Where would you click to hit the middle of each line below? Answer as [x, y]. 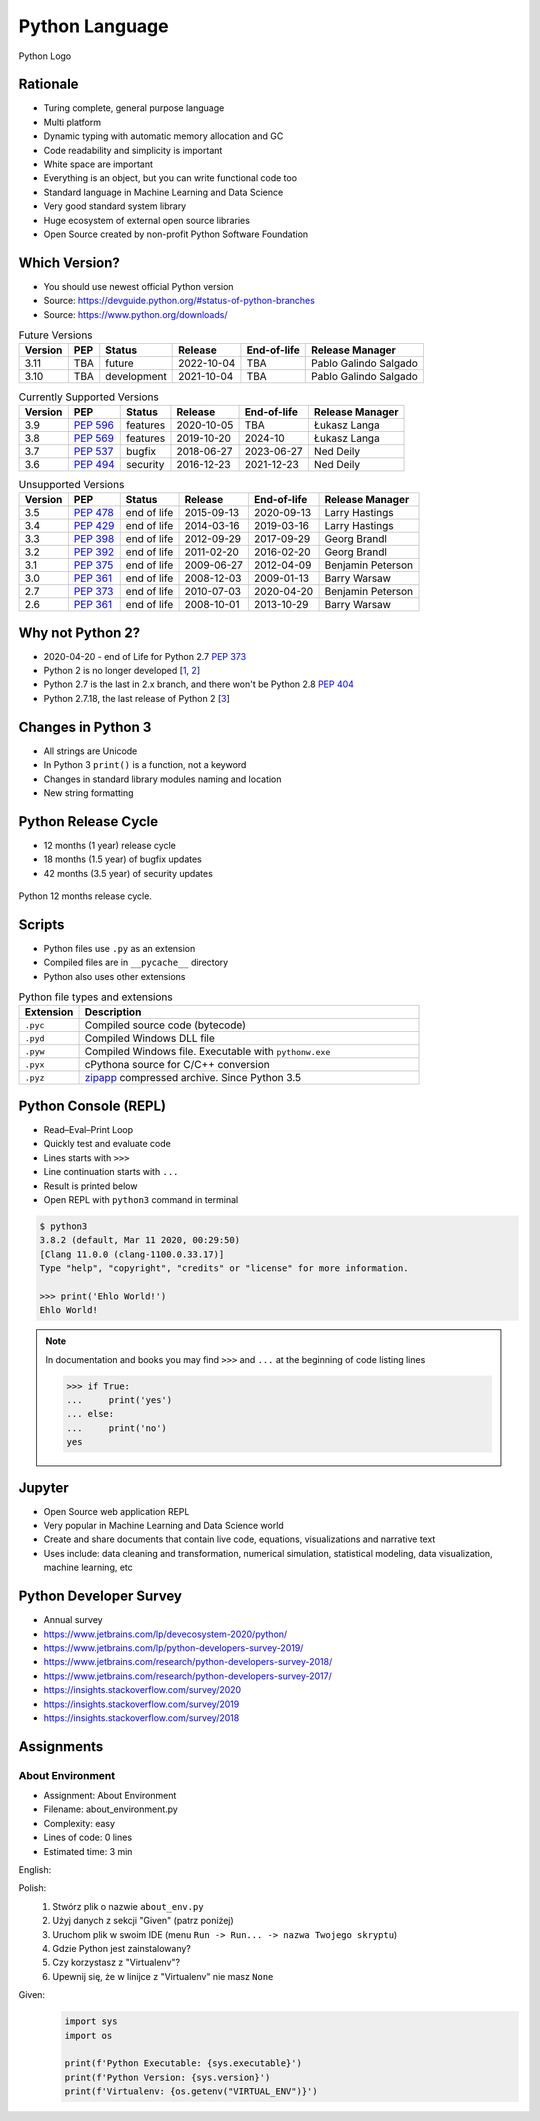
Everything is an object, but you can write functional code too [170, 178]
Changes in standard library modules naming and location [162, 779]
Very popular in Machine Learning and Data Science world [163, 1526]
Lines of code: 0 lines [88, 1837]
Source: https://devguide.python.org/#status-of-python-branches [179, 301]
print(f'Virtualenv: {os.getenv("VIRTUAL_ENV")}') [191, 2091]
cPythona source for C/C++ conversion [177, 1065]
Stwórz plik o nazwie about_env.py [128, 1906]
